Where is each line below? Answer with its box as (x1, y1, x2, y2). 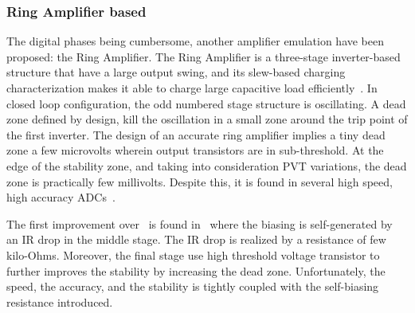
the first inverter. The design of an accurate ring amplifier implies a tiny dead (6, 126, 386, 143)
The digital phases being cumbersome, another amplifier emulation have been (6, 33, 385, 49)
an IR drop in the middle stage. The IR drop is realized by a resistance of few (6, 231, 386, 248)
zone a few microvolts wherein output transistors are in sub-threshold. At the (6, 142, 384, 158)
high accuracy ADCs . (6, 189, 115, 205)
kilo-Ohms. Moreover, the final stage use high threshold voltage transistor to (6, 246, 380, 263)
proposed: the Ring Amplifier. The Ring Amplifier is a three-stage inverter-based (6, 48, 401, 65)
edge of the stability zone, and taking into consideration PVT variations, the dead (6, 157, 407, 174)
